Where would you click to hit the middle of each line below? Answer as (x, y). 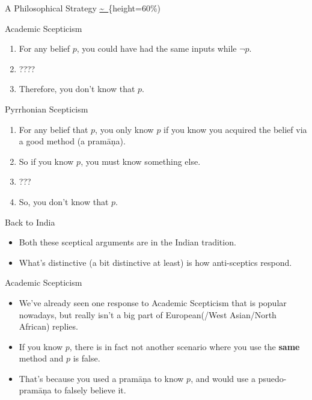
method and (41, 358)
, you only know (124, 129)
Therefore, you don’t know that (77, 89)
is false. (87, 358)
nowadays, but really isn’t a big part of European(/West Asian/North (148, 314)
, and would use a (223, 378)
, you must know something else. (141, 161)
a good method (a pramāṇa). (72, 141)
